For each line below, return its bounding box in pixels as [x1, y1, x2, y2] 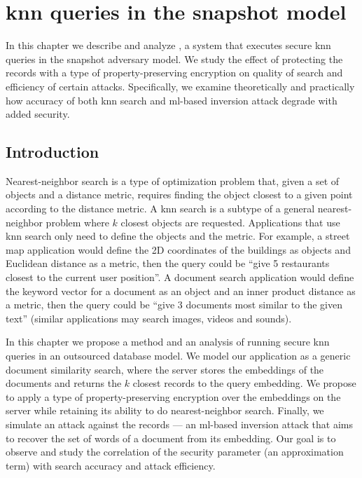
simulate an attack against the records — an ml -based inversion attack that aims [6, 416, 353, 431]
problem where [46, 214, 109, 229]
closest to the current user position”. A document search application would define [6, 270, 354, 285]
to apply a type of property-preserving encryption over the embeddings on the [6, 389, 341, 404]
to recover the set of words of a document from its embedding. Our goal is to [6, 430, 336, 445]
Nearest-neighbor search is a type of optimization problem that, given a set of [6, 173, 340, 188]
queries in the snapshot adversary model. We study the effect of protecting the [6, 51, 343, 66]
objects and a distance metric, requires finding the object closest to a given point [6, 187, 353, 202]
